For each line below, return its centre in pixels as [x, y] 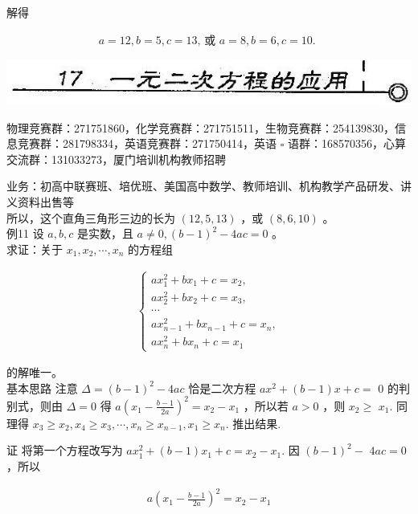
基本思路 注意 [42, 388]
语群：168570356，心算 [346, 143]
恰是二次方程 [222, 388]
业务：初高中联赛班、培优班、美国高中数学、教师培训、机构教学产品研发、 [203, 186]
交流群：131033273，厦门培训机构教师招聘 [116, 159]
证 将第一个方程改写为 [65, 450]
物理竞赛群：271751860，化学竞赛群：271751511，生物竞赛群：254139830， [201, 127]
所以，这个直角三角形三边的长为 [91, 217]
